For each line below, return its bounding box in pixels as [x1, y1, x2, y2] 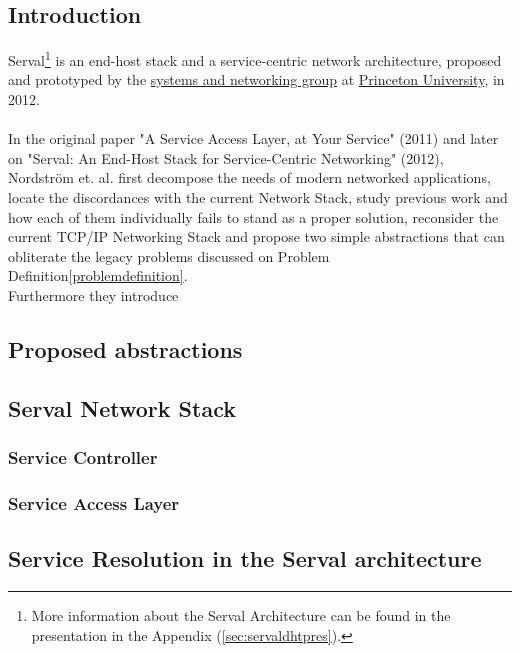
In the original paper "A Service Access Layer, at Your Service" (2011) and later [8, 128, 499, 149]
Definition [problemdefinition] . [8, 265, 188, 286]
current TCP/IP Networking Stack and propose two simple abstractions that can [8, 226, 505, 247]
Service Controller [8, 445, 158, 470]
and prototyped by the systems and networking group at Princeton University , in [8, 69, 505, 90]
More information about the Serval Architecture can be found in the [31, 605, 451, 626]
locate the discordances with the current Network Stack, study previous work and [8, 187, 508, 208]
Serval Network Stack [8, 392, 236, 423]
